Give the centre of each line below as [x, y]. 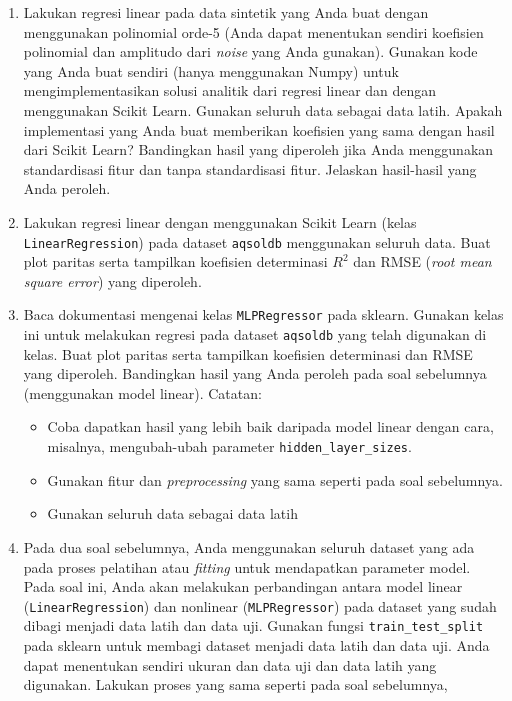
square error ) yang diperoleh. [112, 280]
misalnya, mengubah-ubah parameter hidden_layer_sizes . [229, 446]
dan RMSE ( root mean [422, 261]
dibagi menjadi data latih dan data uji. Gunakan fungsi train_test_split [253, 625]
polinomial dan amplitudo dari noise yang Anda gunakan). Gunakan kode [250, 51]
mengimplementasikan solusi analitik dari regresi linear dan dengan [230, 90]
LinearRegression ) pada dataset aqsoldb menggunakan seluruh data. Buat [257, 241]
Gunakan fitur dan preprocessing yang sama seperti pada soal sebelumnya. [275, 479]
